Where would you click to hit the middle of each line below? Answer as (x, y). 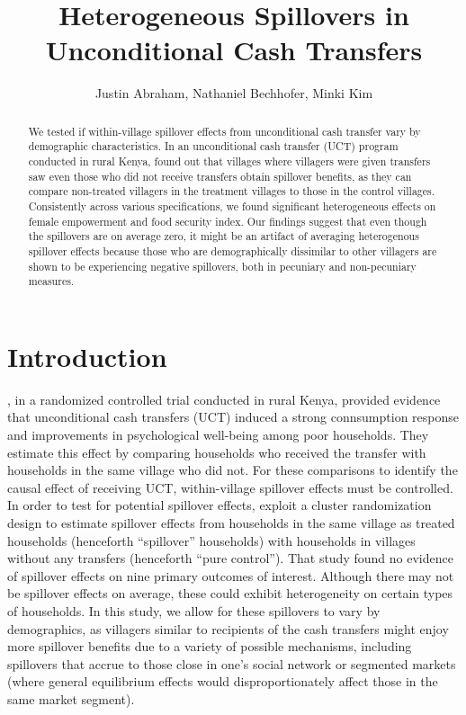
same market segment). (71, 698)
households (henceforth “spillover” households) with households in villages (211, 540)
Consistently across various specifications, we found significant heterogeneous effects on (232, 206)
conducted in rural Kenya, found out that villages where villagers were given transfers (229, 161)
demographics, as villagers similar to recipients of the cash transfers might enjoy (228, 628)
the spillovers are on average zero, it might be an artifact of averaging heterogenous (224, 236)
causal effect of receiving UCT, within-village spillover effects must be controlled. (230, 487)
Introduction (87, 356)
